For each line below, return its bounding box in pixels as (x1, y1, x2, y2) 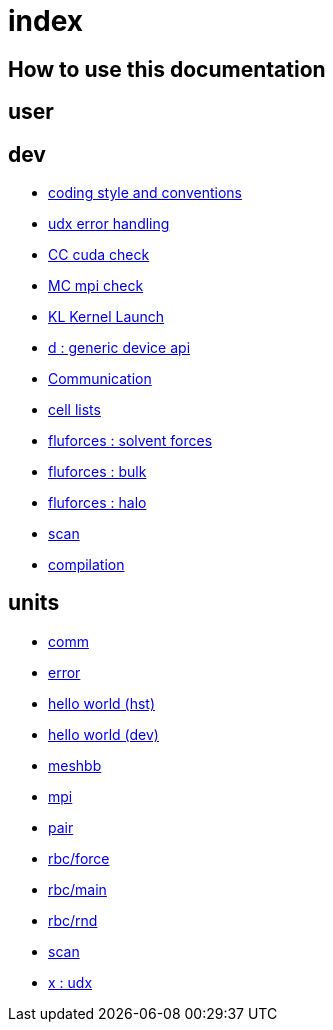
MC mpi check (48, 277, 144, 295)
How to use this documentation (8, 56, 326, 82)
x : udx (48, 973, 93, 991)
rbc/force (48, 849, 110, 867)
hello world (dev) (48, 725, 159, 743)
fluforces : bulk (48, 463, 147, 481)
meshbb (48, 756, 102, 774)
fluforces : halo (48, 494, 147, 512)
